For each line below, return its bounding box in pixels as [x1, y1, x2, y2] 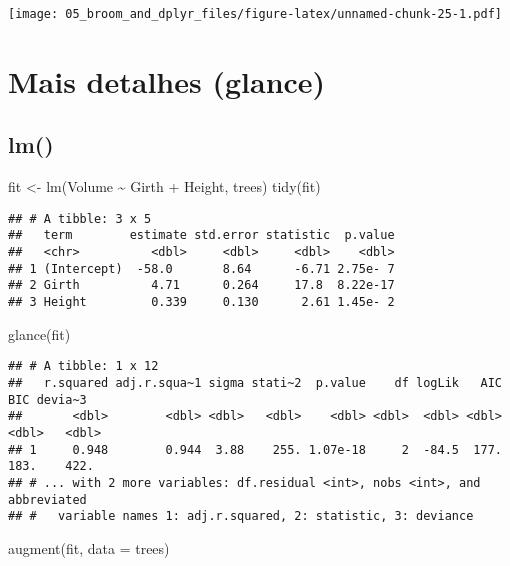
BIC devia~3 [8, 392, 87, 407]
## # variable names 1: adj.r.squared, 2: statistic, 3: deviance [8, 509, 474, 524]
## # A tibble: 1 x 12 [8, 359, 159, 374]
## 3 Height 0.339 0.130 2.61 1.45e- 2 [8, 295, 395, 310]
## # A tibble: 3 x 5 [8, 211, 152, 226]
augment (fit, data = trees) [8, 537, 170, 558]
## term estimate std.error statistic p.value [8, 228, 395, 243]
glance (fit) [8, 323, 71, 344]
